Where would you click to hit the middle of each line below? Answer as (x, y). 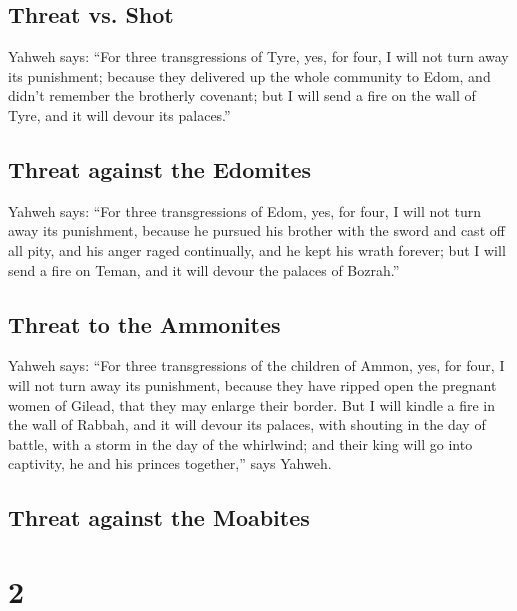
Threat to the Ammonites (144, 323)
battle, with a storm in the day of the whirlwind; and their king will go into (240, 443)
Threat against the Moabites (159, 517)
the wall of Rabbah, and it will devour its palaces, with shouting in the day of (247, 424)
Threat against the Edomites (160, 168)
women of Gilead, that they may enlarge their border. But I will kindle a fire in (252, 404)
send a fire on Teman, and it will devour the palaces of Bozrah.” (204, 269)
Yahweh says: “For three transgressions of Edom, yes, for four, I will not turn (244, 210)
